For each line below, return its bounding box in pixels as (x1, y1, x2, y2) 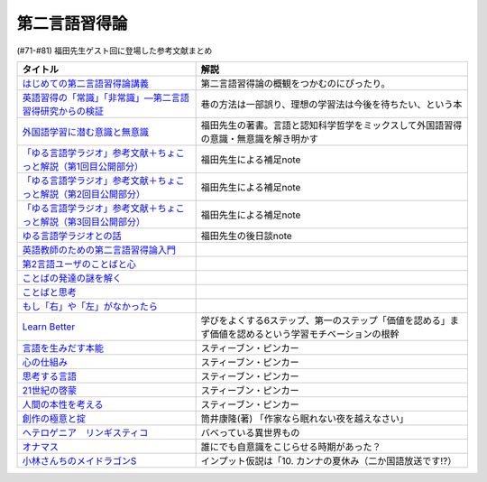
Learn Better (22, 320, 76, 333)
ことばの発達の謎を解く (22, 272, 122, 284)
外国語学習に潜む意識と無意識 (22, 125, 149, 138)
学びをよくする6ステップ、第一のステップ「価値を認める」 (200, 314, 450, 327)
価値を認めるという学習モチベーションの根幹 (209, 328, 400, 340)
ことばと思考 (22, 285, 77, 298)
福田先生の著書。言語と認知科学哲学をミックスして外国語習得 (200, 118, 463, 131)
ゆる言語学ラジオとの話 (22, 229, 122, 242)
